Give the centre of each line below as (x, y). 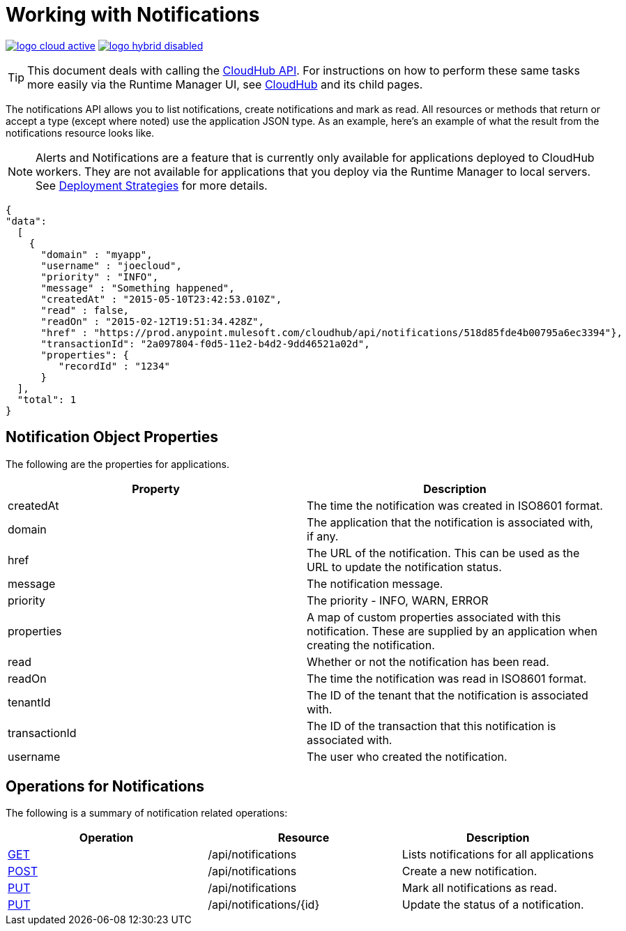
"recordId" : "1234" (114, 366)
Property (156, 489)
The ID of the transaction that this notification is (432, 726)
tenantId (29, 702)
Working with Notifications (133, 15)
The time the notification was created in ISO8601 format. (455, 505)
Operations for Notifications (105, 787)
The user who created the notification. (407, 756)
